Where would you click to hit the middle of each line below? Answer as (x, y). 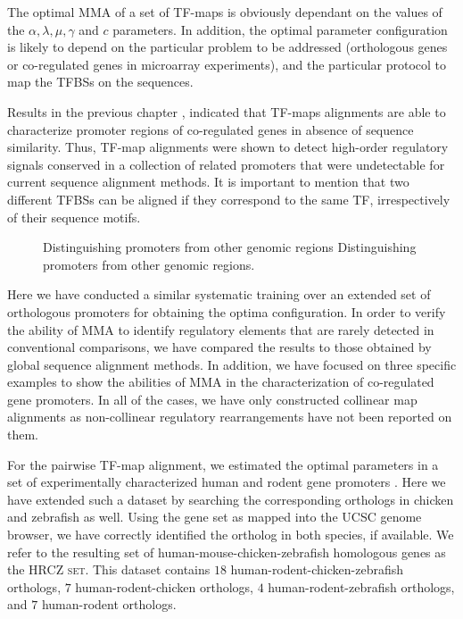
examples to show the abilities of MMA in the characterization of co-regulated (221, 382)
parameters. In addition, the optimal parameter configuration (280, 29)
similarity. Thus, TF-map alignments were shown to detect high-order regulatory (228, 147)
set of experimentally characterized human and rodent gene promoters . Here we (227, 482)
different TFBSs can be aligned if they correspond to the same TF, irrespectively (229, 199)
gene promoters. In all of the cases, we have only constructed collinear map (212, 399)
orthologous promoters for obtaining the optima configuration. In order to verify (227, 311)
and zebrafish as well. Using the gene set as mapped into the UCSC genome (215, 517)
